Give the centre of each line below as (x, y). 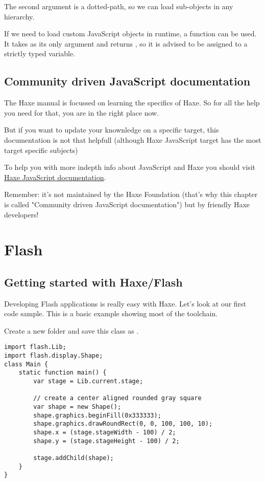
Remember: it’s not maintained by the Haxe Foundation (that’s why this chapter (131, 194)
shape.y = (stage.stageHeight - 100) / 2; (106, 441)
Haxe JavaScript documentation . (55, 177)
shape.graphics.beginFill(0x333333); (97, 415)
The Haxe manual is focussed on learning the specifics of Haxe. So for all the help (132, 103)
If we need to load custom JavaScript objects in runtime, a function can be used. (130, 34)
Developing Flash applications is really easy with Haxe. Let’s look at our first (125, 303)
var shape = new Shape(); (77, 407)
